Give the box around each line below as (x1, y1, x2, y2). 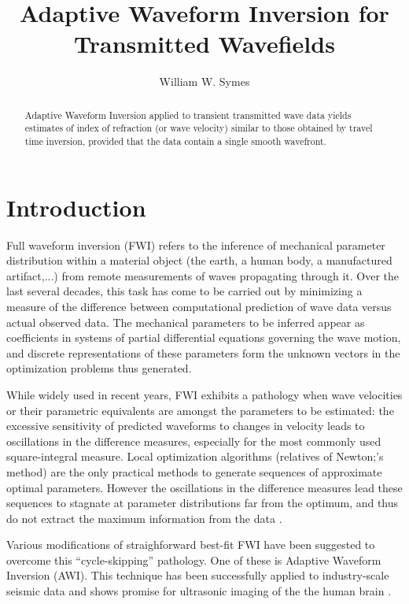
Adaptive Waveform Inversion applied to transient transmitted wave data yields (24, 108, 352, 121)
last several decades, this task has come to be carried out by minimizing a (6, 283, 363, 299)
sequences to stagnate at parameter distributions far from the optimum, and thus (6, 495, 399, 511)
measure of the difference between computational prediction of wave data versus (6, 298, 392, 314)
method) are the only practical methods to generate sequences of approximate (6, 463, 382, 480)
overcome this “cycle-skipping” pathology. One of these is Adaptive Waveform (6, 551, 381, 568)
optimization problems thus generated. (6, 360, 192, 376)
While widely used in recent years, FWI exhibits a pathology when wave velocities (6, 386, 403, 402)
